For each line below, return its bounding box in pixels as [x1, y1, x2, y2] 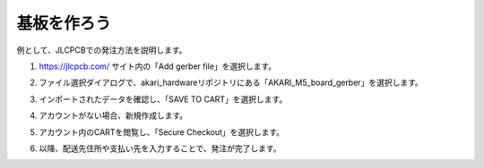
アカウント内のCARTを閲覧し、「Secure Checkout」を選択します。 [39, 126, 285, 138]
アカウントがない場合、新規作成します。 [39, 110, 188, 121]
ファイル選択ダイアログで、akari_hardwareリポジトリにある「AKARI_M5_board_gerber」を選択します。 [39, 77, 423, 88]
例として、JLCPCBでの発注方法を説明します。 [16, 45, 187, 55]
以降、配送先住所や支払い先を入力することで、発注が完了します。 [39, 143, 281, 154]
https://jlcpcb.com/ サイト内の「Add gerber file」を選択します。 [39, 61, 277, 71]
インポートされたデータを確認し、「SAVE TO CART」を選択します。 [39, 94, 288, 105]
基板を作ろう [16, 13, 112, 33]
